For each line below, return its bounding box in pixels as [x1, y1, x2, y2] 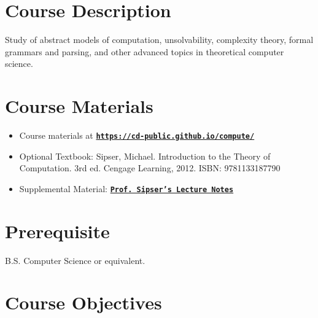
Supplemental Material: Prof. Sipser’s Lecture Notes [19, 182, 234, 195]
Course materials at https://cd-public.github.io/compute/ [19, 129, 255, 142]
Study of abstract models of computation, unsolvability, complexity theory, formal [5, 33, 314, 46]
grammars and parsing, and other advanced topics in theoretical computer [5, 45, 284, 58]
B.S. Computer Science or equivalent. [5, 254, 145, 266]
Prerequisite [5, 218, 110, 243]
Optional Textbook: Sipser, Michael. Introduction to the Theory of [19, 149, 271, 162]
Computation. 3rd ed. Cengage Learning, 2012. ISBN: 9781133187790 [19, 161, 281, 174]
